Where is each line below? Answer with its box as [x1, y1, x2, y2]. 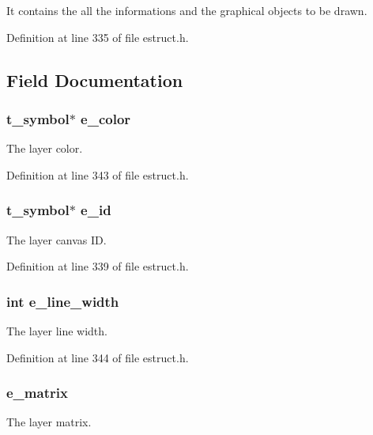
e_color [81, 108, 131, 128]
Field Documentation [6, 67, 183, 92]
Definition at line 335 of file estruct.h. [6, 28, 189, 45]
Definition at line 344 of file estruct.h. [6, 349, 189, 365]
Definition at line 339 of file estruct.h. [6, 258, 189, 274]
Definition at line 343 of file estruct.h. [6, 166, 189, 183]
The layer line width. [6, 323, 107, 339]
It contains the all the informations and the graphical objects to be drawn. [6, 2, 367, 18]
